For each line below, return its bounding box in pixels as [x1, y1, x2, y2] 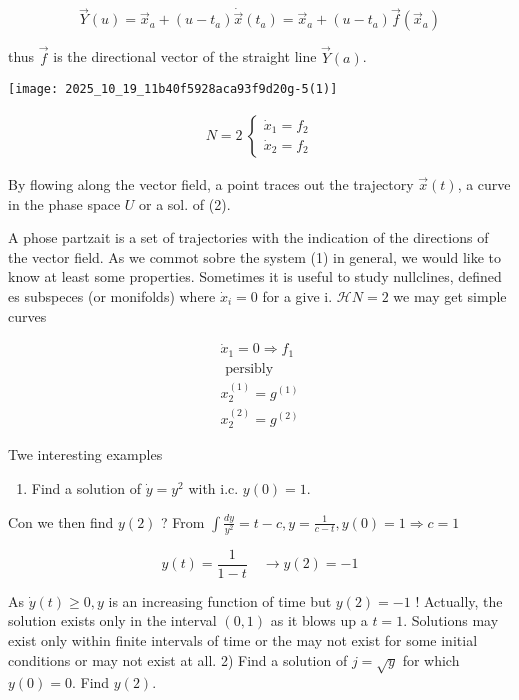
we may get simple [393, 285, 507, 306]
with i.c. [188, 477, 239, 498]
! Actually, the [415, 590, 503, 611]
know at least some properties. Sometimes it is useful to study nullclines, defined [8, 266, 502, 287]
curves [8, 305, 47, 326]
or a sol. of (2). [139, 193, 231, 214]
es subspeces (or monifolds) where [8, 285, 216, 306]
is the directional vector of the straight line [53, 46, 317, 67]
